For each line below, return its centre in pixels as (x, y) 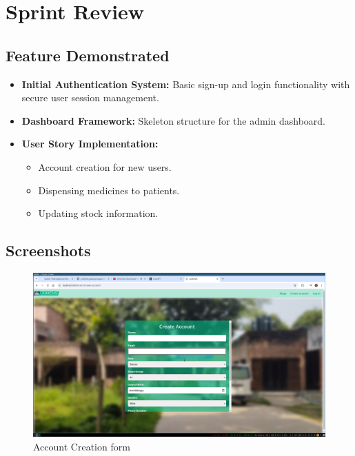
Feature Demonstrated (88, 55)
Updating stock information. (98, 213)
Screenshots (48, 250)
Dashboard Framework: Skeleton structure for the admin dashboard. (173, 120)
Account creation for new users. (105, 166)
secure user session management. (90, 97)
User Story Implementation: (90, 144)
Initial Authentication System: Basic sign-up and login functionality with (186, 84)
